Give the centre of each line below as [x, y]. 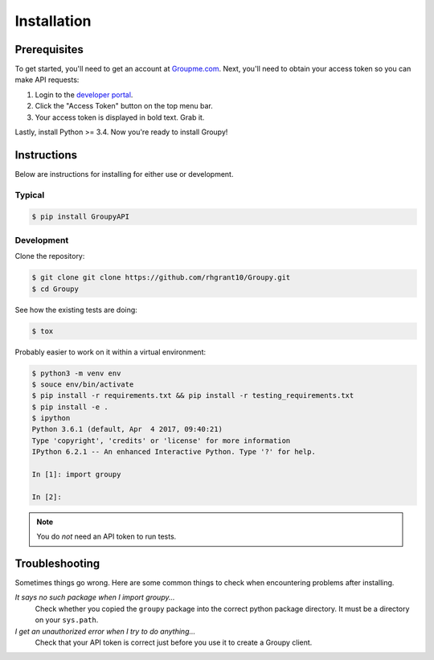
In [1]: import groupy [76, 475]
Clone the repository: [50, 256]
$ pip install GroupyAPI [81, 217]
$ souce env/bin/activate [83, 384]
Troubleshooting [57, 564]
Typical [30, 195]
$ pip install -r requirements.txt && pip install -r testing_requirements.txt [193, 396]
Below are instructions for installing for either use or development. [124, 174]
